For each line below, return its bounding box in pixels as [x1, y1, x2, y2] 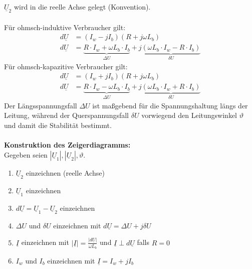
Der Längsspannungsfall [4, 100, 77, 110]
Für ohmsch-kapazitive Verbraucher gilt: [4, 61, 128, 71]
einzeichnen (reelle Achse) [26, 167, 105, 178]
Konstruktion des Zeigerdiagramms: [4, 140, 131, 150]
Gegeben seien [4, 149, 48, 160]
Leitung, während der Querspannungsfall [4, 110, 129, 120]
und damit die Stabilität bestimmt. [4, 119, 112, 130]
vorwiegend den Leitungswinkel [141, 110, 237, 120]
